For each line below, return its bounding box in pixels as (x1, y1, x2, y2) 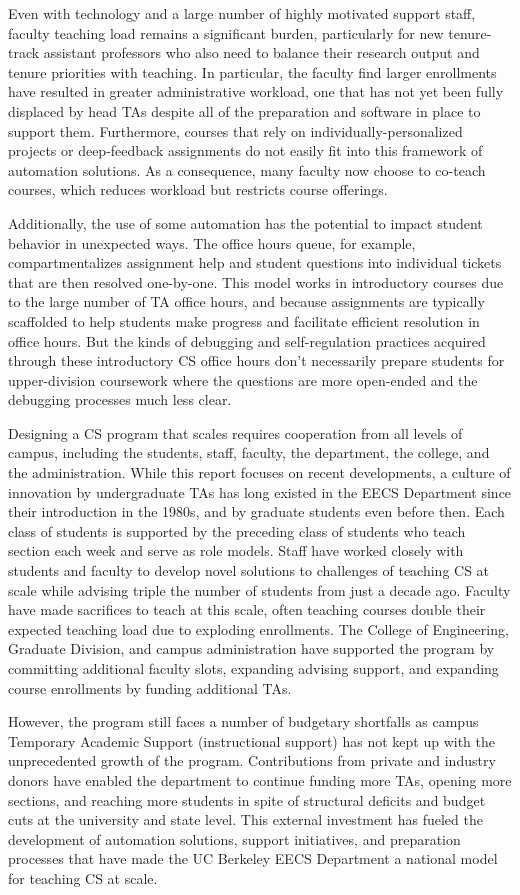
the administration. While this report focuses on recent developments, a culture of (8, 462, 511, 483)
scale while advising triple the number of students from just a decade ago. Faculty (8, 579, 511, 600)
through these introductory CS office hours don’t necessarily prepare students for (8, 350, 505, 371)
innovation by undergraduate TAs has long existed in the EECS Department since (8, 481, 512, 502)
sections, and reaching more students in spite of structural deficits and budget (8, 789, 486, 810)
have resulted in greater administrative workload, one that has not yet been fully (8, 81, 504, 102)
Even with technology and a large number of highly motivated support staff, (8, 3, 476, 23)
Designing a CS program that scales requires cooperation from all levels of (8, 422, 463, 443)
